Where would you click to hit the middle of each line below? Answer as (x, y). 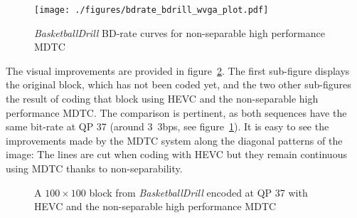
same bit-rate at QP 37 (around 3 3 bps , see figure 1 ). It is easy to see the (167, 126)
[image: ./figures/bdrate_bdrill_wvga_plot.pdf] (151, 10)
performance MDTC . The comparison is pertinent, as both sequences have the (176, 112)
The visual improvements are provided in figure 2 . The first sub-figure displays (178, 70)
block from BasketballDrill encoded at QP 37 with (198, 192)
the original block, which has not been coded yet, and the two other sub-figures (178, 84)
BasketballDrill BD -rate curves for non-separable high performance (180, 32)
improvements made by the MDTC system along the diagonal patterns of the (174, 140)
